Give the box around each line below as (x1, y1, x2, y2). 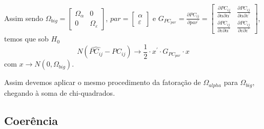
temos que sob (4, 33, 49, 44)
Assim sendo (4, 12, 44, 23)
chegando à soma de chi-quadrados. (4, 87, 115, 98)
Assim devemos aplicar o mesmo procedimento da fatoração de (4, 77, 201, 88)
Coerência (4, 112, 58, 128)
